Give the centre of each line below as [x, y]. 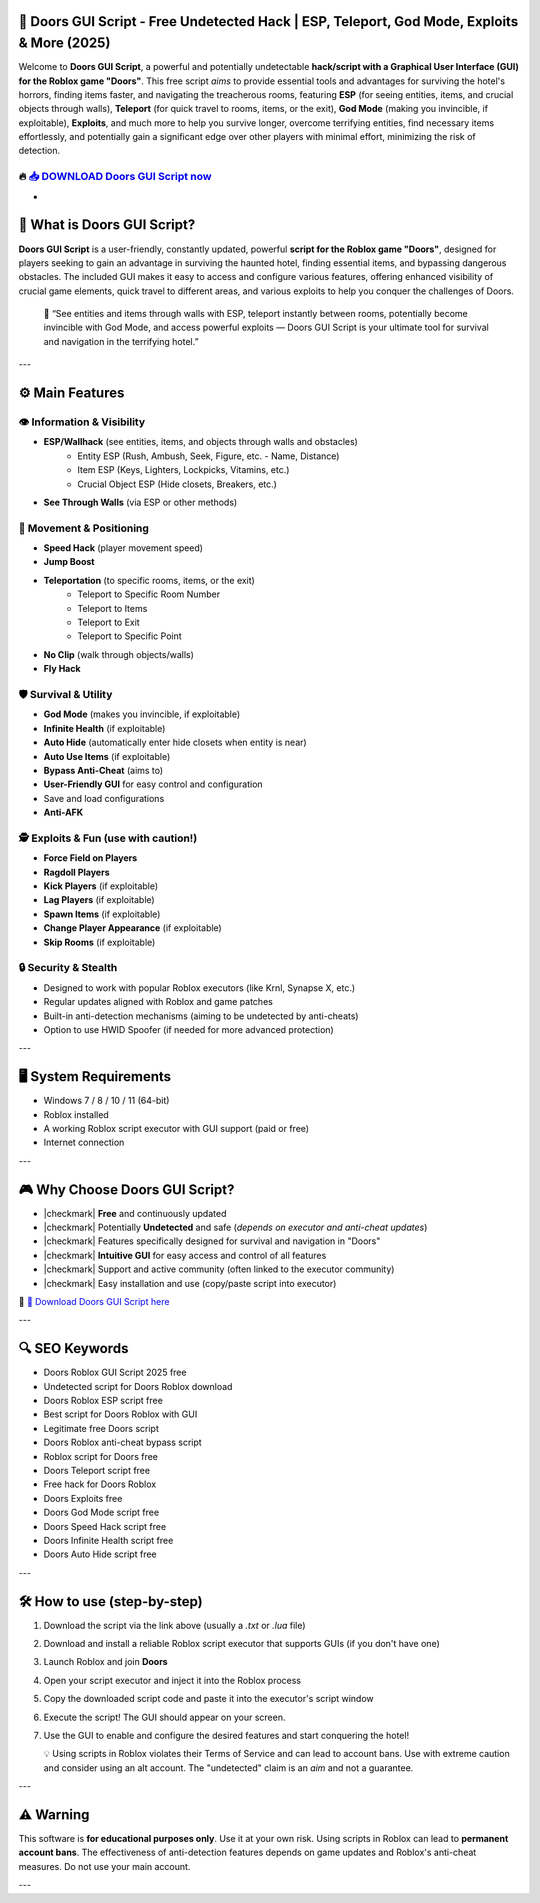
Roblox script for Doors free [101, 1456]
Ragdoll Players [76, 872]
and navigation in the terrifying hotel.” [121, 341]
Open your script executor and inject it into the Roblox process [172, 1680]
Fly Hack [62, 669]
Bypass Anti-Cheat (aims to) [103, 770]
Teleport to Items [112, 608]
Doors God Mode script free [101, 1512]
